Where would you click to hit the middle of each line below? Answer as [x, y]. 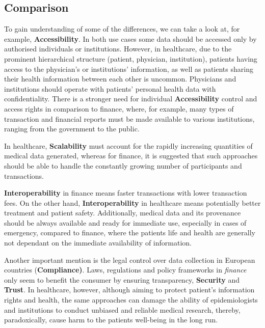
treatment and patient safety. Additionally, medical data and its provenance [123, 213]
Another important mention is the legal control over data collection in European [130, 259]
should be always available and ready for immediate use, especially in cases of [125, 222]
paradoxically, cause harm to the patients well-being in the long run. [111, 320]
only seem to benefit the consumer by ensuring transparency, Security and [122, 279]
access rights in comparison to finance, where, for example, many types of [119, 108]
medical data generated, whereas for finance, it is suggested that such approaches [131, 156]
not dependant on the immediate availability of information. [98, 243]
